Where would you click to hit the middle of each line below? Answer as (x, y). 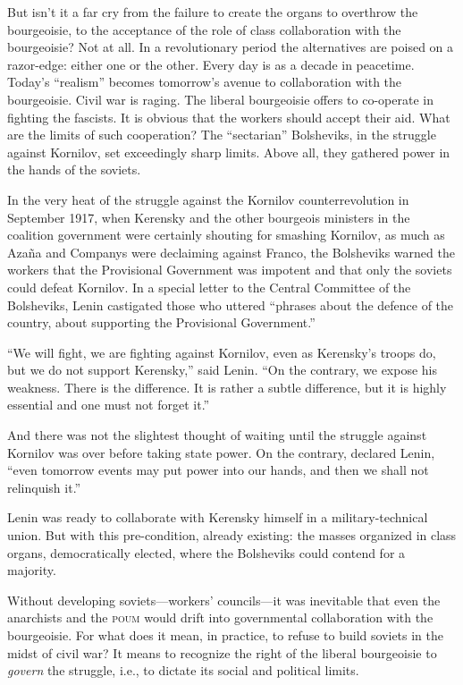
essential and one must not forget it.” (109, 405)
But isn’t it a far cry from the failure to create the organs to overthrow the (213, 12)
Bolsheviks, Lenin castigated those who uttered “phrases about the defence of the (231, 304)
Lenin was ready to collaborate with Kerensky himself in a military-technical (218, 517)
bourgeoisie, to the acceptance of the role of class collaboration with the (204, 29)
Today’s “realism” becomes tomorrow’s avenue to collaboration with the (205, 82)
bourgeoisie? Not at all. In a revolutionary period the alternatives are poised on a (231, 47)
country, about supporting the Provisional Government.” (161, 322)
